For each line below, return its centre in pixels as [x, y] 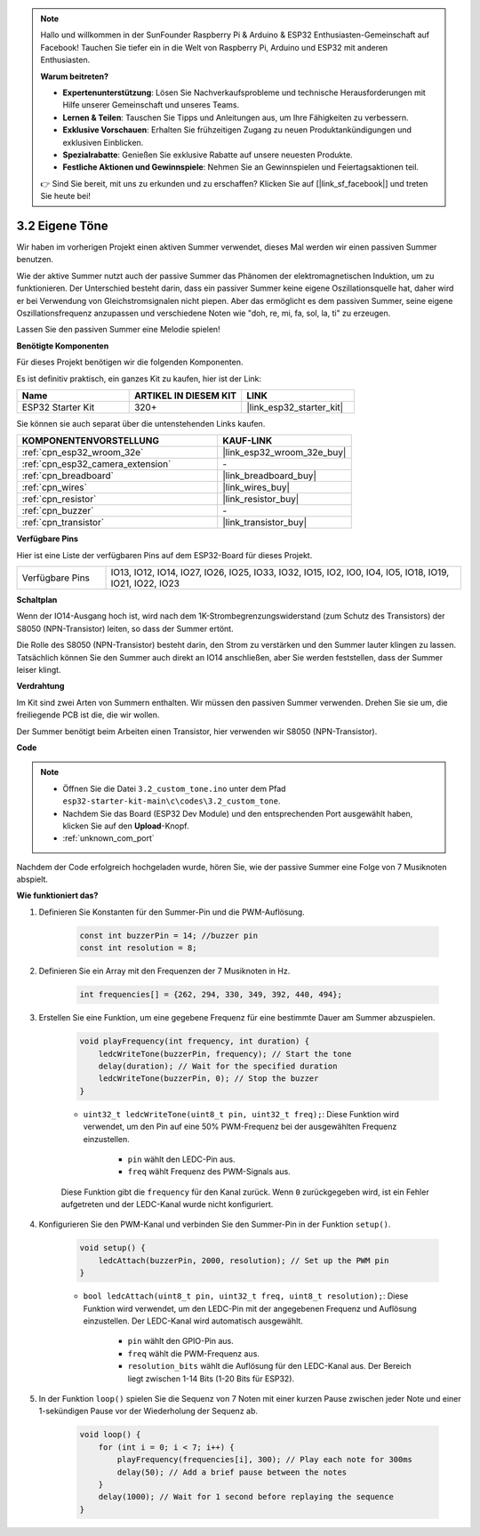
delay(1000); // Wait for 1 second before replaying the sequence [246, 1497]
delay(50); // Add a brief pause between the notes [232, 1472]
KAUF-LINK [248, 441]
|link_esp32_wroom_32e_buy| [284, 452]
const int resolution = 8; [138, 948]
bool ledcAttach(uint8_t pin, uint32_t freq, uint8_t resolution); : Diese [246, 1296]
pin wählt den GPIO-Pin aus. [181, 1341]
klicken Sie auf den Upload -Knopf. [126, 826]
